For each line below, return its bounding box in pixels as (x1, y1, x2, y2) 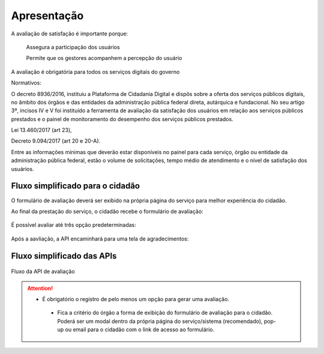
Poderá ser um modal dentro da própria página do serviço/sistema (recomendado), (57, 317, 263, 325)
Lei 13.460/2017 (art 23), (11, 127, 72, 134)
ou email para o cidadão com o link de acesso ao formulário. (65, 326, 215, 333)
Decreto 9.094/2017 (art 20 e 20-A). (11, 137, 101, 145)
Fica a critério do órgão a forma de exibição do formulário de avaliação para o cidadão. (57, 309, 273, 316)
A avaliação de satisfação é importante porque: (11, 30, 128, 37)
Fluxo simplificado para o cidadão (11, 181, 140, 191)
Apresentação (11, 9, 84, 22)
